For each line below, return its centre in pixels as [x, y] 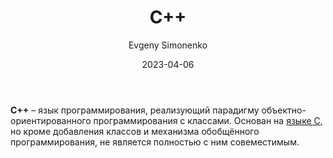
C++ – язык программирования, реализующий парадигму [135, 110]
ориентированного [51, 120]
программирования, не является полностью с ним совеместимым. [155, 142]
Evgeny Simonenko [168, 45]
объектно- [284, 110]
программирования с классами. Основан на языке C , [208, 120]
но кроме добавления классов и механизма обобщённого [135, 131]
